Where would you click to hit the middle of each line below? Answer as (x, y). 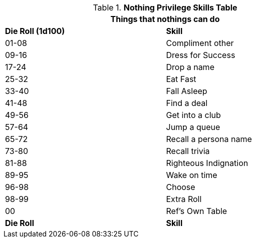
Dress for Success (201, 55)
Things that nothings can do (165, 19)
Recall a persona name (209, 139)
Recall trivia (188, 151)
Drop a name (190, 67)
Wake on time (192, 175)
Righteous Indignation (207, 163)
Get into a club (193, 115)
